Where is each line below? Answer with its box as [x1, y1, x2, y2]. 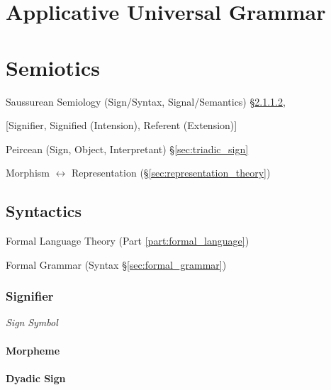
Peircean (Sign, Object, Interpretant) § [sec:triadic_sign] [6, 141, 249, 156]
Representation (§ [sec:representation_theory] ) [72, 165, 271, 180]
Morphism [6, 165, 50, 180]
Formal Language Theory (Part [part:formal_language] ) [6, 233, 249, 248]
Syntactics [6, 200, 82, 222]
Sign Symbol [6, 315, 58, 330]
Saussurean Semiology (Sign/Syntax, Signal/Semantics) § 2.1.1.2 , [6, 94, 286, 108]
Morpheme [6, 342, 60, 357]
